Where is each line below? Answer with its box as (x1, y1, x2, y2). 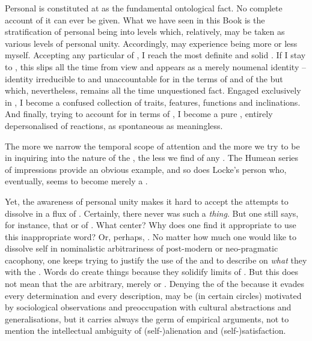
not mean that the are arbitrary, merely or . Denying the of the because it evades (5, 277, 304, 290)
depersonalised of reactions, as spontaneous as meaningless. (5, 119, 223, 131)
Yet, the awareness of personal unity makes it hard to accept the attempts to (5, 195, 289, 207)
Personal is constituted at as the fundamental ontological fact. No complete (5, 2, 283, 14)
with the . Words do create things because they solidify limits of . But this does (5, 265, 299, 278)
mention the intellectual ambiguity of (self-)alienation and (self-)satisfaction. (5, 324, 286, 337)
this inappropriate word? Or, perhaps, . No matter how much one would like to (5, 230, 296, 243)
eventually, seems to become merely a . (5, 175, 148, 187)
